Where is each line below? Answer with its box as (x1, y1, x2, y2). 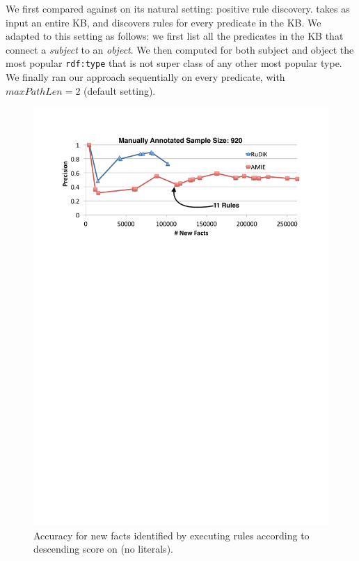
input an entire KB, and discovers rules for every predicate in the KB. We (6, 15, 321, 29)
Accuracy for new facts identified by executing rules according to (33, 528, 310, 542)
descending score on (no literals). (33, 541, 173, 556)
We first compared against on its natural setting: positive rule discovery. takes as (6, 1, 350, 15)
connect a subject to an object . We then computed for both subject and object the (6, 42, 354, 56)
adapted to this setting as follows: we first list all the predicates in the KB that (6, 29, 344, 43)
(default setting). (83, 83, 156, 98)
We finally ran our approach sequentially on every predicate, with (6, 70, 285, 84)
